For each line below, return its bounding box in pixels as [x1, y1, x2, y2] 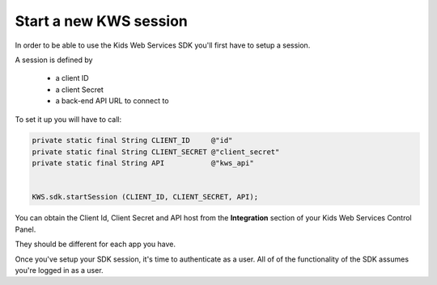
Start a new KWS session [15, 12, 188, 30]
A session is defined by [15, 55, 93, 65]
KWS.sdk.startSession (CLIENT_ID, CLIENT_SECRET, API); [32, 192, 259, 202]
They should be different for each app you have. [15, 239, 176, 249]
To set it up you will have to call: [15, 114, 122, 124]
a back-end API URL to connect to [55, 96, 169, 106]
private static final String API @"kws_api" [32, 158, 254, 168]
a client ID [55, 73, 89, 83]
